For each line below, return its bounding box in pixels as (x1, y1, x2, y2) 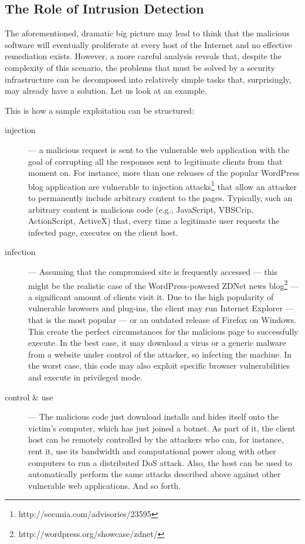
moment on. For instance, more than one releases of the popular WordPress (28, 166, 300, 179)
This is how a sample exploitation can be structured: (5, 104, 194, 116)
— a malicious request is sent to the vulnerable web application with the (28, 143, 290, 155)
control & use (5, 390, 53, 403)
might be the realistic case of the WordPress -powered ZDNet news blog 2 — (28, 277, 299, 291)
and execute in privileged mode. (28, 370, 143, 383)
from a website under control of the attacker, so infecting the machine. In (28, 348, 292, 360)
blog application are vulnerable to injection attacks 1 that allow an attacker (28, 178, 297, 192)
